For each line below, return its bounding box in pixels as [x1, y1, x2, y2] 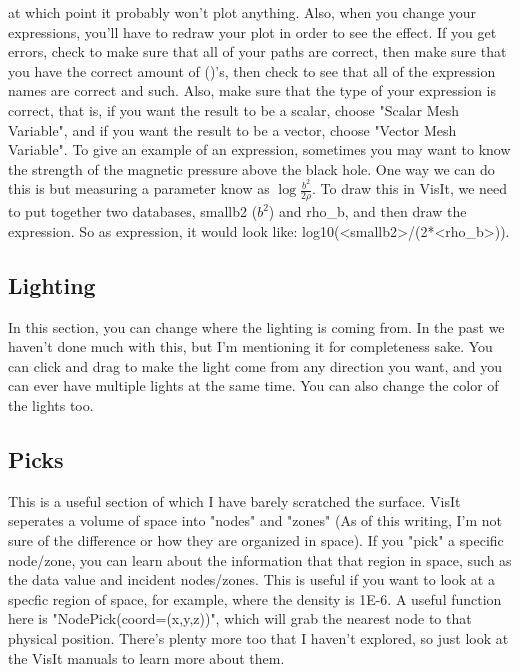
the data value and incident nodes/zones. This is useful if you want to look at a [8, 569, 495, 590]
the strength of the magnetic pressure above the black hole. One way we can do [8, 158, 495, 179]
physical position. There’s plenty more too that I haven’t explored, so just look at [8, 627, 509, 648]
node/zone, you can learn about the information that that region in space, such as [8, 549, 512, 570]
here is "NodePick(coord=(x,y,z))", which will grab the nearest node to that [8, 608, 472, 629]
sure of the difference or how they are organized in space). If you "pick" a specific [8, 530, 504, 550]
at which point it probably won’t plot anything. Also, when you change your [8, 2, 477, 22]
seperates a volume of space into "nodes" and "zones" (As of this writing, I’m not [8, 510, 503, 531]
